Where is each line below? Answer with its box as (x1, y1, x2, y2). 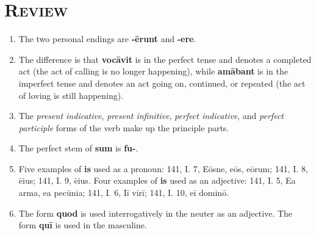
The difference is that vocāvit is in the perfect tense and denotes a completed (18, 52, 312, 65)
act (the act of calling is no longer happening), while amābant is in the (18, 65, 288, 78)
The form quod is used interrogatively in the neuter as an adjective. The (18, 206, 293, 219)
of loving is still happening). (18, 89, 124, 101)
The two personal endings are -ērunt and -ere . (18, 32, 196, 45)
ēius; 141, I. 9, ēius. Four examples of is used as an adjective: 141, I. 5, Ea (18, 174, 296, 187)
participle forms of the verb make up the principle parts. (18, 121, 229, 134)
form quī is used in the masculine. (18, 219, 147, 231)
